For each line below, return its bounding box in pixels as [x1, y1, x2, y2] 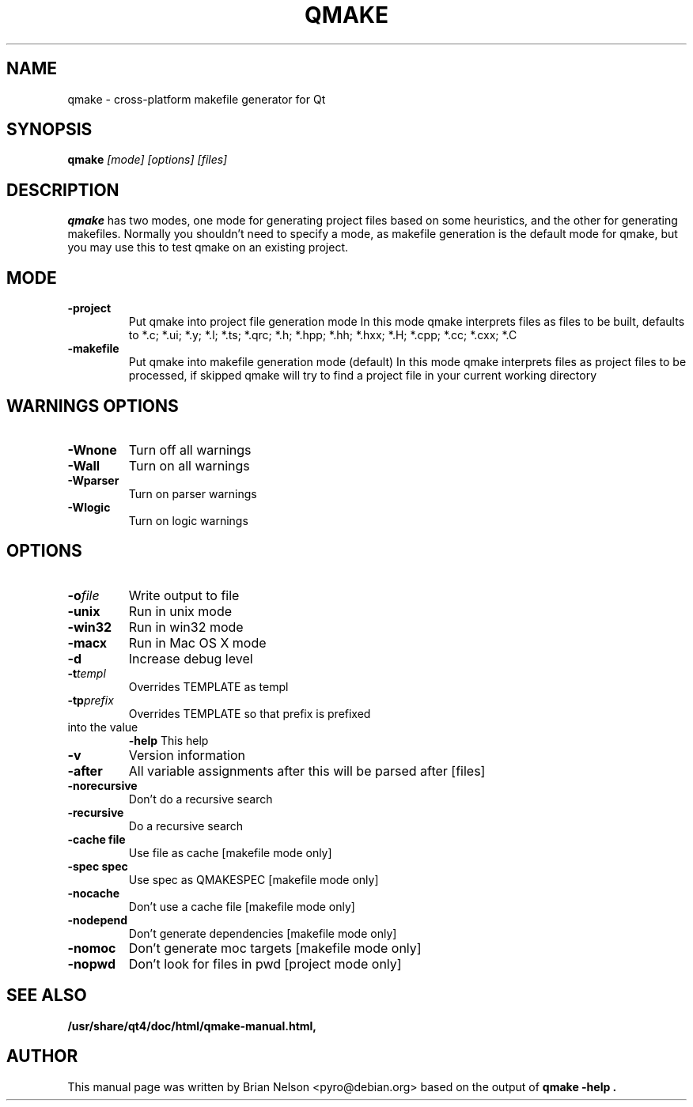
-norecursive [67, 778, 138, 792]
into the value [67, 720, 138, 734]
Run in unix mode [128, 603, 233, 619]
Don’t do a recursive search [128, 792, 273, 806]
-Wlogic [67, 500, 111, 514]
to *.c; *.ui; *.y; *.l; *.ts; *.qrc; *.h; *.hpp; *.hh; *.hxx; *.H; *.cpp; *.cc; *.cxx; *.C [128, 328, 517, 342]
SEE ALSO [6, 985, 87, 1006]
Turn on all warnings [128, 457, 250, 474]
